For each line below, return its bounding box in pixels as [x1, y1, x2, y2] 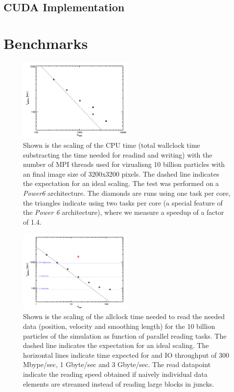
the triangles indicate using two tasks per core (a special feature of [23, 197, 223, 208]
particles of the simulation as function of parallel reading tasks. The [23, 330, 227, 341]
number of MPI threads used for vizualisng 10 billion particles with [23, 159, 225, 169]
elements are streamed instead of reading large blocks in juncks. [23, 378, 214, 389]
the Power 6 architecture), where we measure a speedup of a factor [23, 207, 224, 217]
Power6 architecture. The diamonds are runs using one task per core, [23, 187, 231, 198]
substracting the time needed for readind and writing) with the [23, 149, 212, 160]
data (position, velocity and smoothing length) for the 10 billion [23, 321, 215, 331]
